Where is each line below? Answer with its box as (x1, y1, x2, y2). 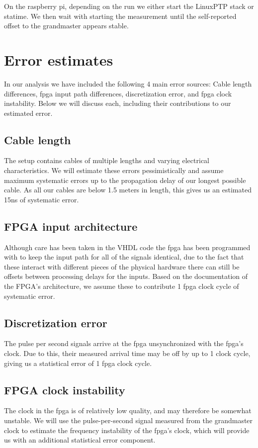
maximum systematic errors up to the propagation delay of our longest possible (4, 175, 246, 185)
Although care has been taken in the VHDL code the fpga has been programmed (4, 242, 251, 252)
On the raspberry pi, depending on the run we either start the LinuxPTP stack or (4, 1, 254, 11)
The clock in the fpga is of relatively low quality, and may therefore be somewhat (4, 405, 252, 416)
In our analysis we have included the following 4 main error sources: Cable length (4, 78, 252, 89)
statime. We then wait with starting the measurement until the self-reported (4, 10, 237, 21)
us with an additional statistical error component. (4, 435, 156, 445)
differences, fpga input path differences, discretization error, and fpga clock (4, 88, 232, 98)
